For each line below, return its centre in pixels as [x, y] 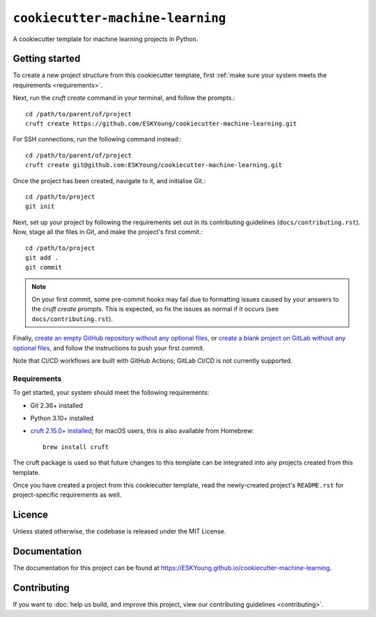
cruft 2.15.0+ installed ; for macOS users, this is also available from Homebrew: [142, 431]
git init [40, 206]
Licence [31, 515]
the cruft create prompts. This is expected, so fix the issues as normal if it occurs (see [155, 309]
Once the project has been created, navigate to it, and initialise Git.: [109, 180]
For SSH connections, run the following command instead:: [97, 139]
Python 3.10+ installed [62, 418]
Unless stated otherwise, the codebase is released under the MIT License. [119, 531]
